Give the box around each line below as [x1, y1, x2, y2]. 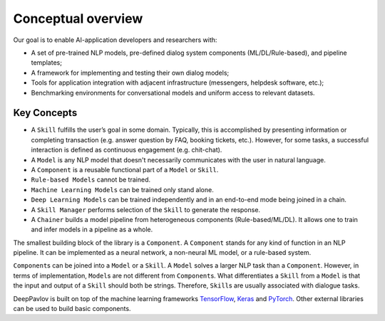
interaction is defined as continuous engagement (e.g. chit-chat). [31, 146, 222, 154]
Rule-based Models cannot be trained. [31, 175, 151, 184]
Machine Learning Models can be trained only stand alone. [31, 185, 214, 194]
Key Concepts [13, 107, 78, 119]
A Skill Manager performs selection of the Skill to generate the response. [31, 205, 260, 214]
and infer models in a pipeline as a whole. [31, 225, 153, 234]
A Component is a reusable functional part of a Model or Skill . [31, 165, 219, 174]
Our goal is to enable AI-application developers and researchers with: [13, 36, 217, 44]
